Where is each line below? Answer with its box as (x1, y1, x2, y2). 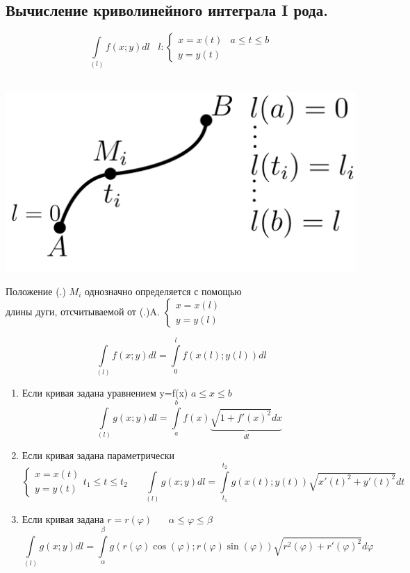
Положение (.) (6, 283, 66, 298)
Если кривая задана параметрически (22, 448, 175, 463)
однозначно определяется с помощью (85, 283, 242, 298)
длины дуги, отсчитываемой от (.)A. (6, 304, 160, 319)
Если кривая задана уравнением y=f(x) (22, 385, 188, 400)
